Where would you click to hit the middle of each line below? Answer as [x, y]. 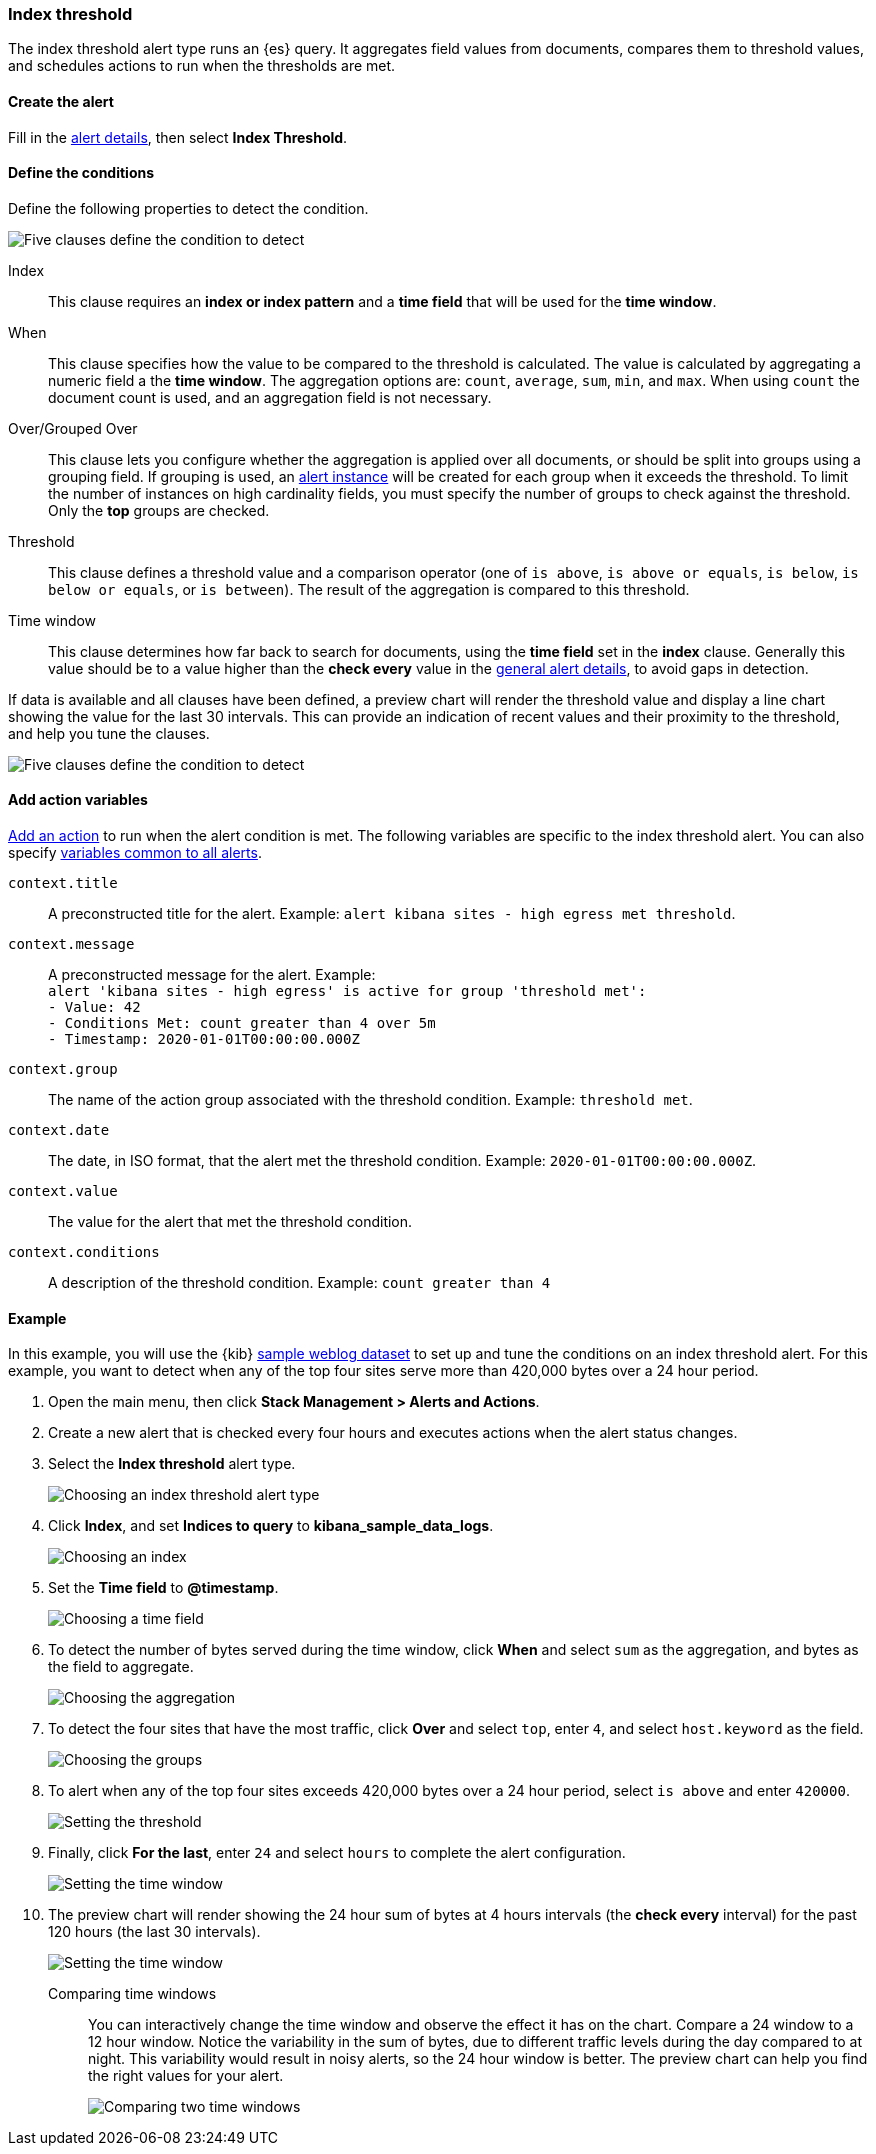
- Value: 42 [94, 1007]
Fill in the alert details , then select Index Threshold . [178, 137]
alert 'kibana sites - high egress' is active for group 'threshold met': [347, 991]
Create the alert [61, 101]
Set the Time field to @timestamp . [163, 1588]
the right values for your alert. [186, 2076]
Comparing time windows [132, 1994]
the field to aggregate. [121, 1667]
